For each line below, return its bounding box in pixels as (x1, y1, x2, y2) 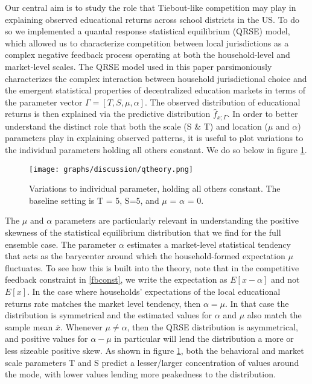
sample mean (5, 320, 53, 333)
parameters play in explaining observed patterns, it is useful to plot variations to (5, 131, 304, 144)
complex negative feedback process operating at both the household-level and (5, 48, 290, 61)
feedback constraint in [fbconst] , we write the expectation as (5, 273, 228, 286)
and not (271, 273, 300, 286)
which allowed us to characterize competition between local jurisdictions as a (5, 36, 289, 49)
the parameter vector (5, 95, 83, 108)
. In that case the (224, 297, 289, 309)
